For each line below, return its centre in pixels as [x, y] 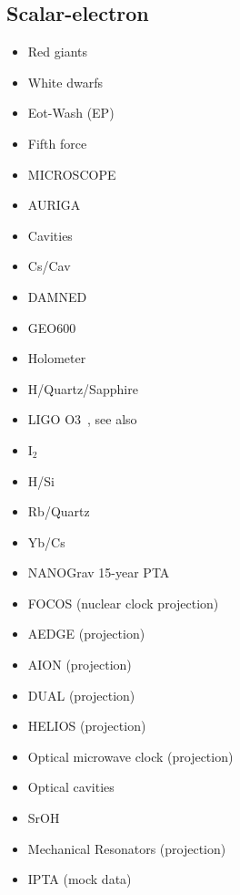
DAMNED [57, 296]
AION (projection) [80, 665]
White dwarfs [65, 82]
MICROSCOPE [72, 174]
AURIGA [54, 205]
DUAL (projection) [81, 695]
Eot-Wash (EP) [71, 113]
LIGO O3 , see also [82, 419]
